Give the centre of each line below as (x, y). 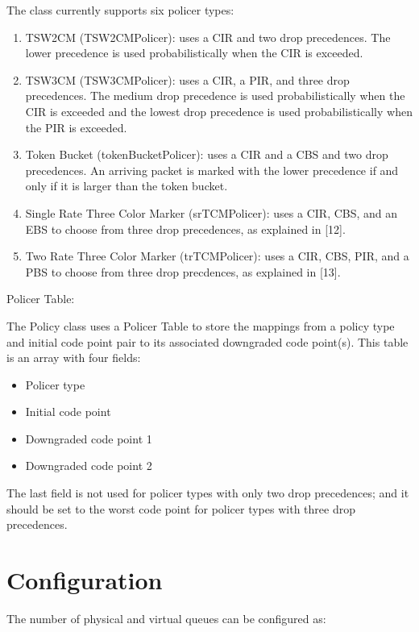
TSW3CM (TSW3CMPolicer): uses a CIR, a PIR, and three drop (187, 79)
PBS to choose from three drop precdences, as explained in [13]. (183, 271)
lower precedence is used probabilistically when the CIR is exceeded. (194, 53)
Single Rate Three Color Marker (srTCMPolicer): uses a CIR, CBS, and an (212, 212)
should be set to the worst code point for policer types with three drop (181, 508)
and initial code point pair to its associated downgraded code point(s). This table (207, 341)
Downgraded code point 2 (89, 466)
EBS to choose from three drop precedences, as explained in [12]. (185, 229)
